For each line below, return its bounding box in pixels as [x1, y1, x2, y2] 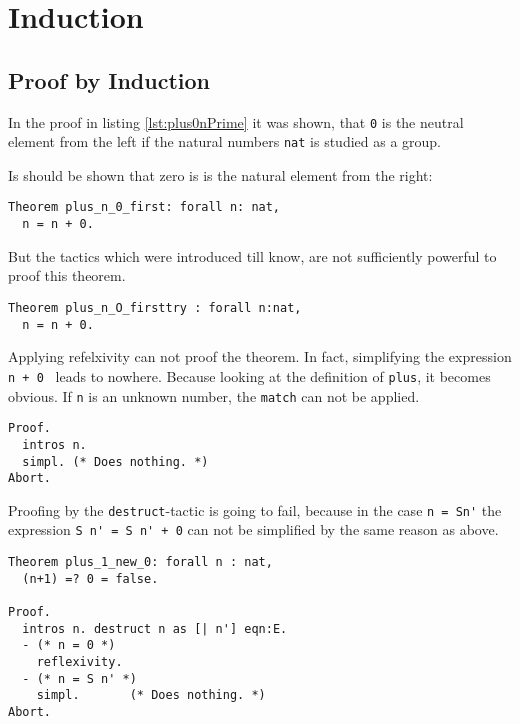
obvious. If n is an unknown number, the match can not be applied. [8, 385, 420, 406]
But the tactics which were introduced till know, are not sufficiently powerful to [8, 245, 497, 266]
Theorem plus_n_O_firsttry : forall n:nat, [8, 300, 302, 315]
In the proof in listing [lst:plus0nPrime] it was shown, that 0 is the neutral [8, 111, 464, 132]
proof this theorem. [8, 265, 126, 286]
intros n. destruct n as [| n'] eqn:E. [22, 621, 288, 636]
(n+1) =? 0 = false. [22, 571, 159, 586]
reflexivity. [36, 655, 123, 670]
